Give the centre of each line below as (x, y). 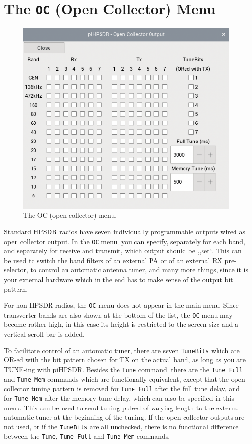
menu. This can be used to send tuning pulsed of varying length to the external (122, 407)
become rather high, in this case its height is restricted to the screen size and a (121, 324)
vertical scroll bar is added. (44, 334)
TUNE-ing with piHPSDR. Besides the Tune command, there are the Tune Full (124, 369)
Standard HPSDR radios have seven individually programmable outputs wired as (125, 231)
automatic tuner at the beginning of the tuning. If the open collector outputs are (124, 417)
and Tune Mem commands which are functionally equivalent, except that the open (125, 379)
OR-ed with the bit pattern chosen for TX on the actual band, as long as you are (125, 360)
